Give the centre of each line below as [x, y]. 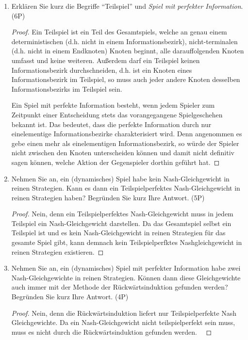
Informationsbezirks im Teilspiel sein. [67, 89]
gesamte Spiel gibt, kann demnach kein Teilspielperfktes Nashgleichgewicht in [127, 242]
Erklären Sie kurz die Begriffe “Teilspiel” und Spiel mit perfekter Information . [127, 6]
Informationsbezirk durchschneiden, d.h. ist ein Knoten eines [102, 70]
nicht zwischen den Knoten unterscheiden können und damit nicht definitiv [123, 153]
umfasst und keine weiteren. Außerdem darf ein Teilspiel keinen [106, 60]
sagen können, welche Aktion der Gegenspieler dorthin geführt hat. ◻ [116, 162]
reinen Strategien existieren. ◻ [58, 251]
